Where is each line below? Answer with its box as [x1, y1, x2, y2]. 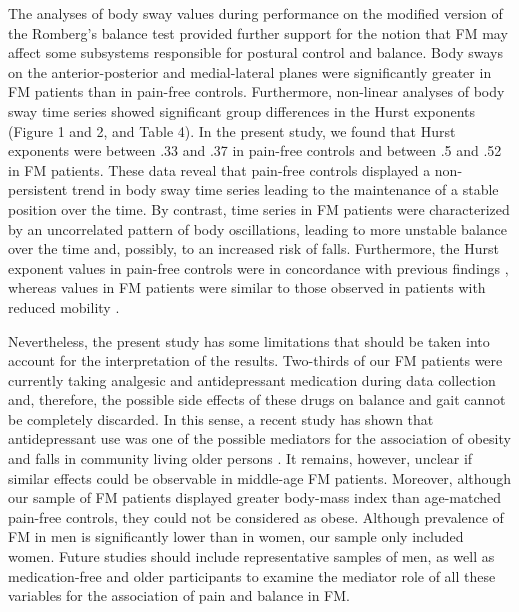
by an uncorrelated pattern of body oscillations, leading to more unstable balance [8, 218, 507, 239]
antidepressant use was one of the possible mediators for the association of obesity [8, 428, 511, 449]
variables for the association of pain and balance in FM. [8, 585, 350, 606]
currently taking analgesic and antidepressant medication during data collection [8, 369, 496, 390]
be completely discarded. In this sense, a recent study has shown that [8, 408, 434, 429]
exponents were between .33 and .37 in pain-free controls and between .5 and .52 [8, 140, 502, 161]
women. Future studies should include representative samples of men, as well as [8, 546, 495, 567]
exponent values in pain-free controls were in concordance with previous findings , [8, 257, 509, 278]
